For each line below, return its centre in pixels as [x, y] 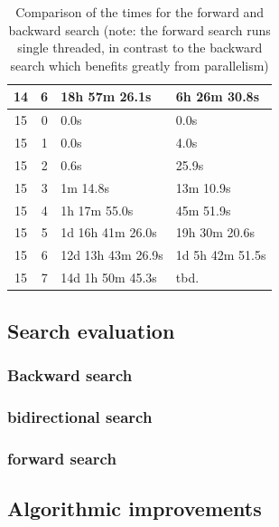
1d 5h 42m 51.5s [221, 255]
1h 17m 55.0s [97, 210]
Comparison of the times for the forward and [140, 12]
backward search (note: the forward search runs [139, 29]
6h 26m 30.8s [218, 96]
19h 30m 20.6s [215, 232]
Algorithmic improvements [135, 508]
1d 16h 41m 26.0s [109, 232]
